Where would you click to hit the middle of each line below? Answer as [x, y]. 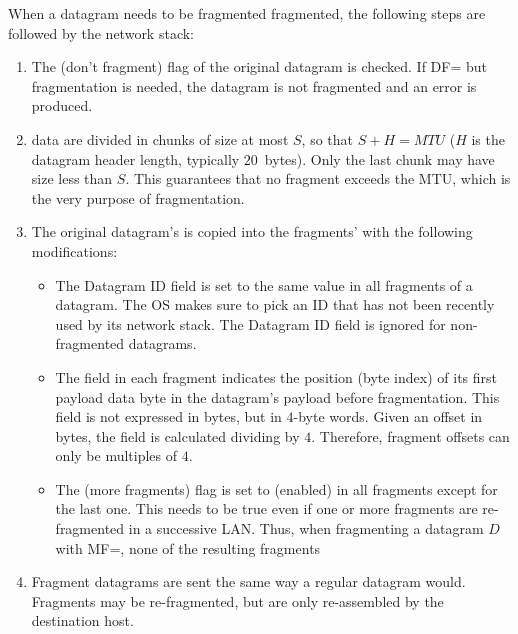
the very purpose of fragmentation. [138, 197]
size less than [72, 178]
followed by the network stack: [101, 32]
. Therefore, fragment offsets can [410, 435]
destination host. [82, 620]
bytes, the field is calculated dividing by [177, 435]
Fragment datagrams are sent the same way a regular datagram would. [248, 581]
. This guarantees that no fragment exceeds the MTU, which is [318, 178]
